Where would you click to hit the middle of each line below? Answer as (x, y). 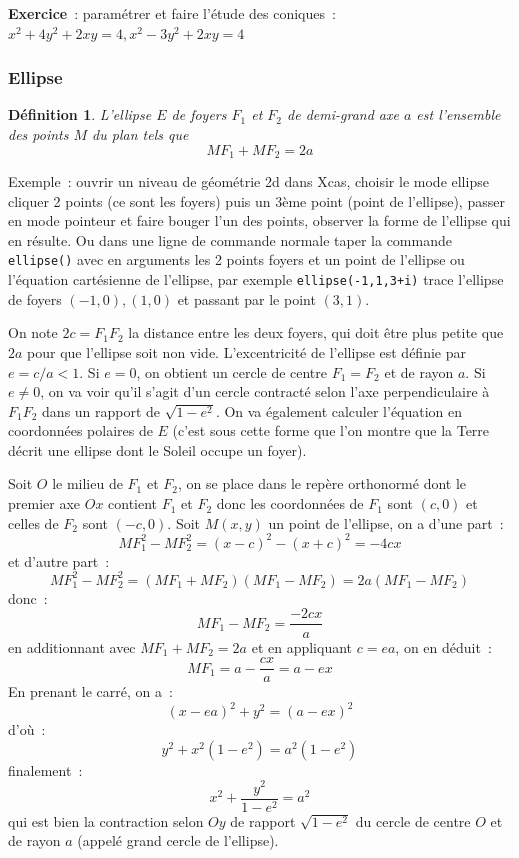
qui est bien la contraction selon (106, 820)
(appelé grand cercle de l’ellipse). (178, 840)
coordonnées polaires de (80, 430)
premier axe (44, 503)
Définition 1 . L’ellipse (80, 114)
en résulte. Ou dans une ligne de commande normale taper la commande (230, 239)
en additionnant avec (72, 646)
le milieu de (87, 483)
